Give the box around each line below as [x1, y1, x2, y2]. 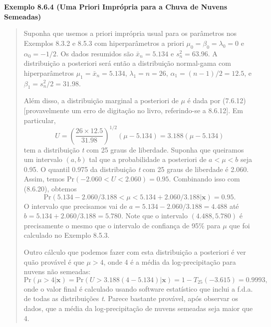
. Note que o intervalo [121, 210, 188, 221]
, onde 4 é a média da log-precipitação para [103, 256, 236, 267]
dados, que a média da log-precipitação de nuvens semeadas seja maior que [23, 303, 253, 313]
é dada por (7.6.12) [187, 95, 246, 106]
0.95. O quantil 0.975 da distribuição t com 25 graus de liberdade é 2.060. [23, 163, 249, 174]
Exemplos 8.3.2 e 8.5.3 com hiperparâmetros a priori [23, 37, 184, 48]
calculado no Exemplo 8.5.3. [23, 230, 110, 240]
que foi [229, 220, 250, 230]
